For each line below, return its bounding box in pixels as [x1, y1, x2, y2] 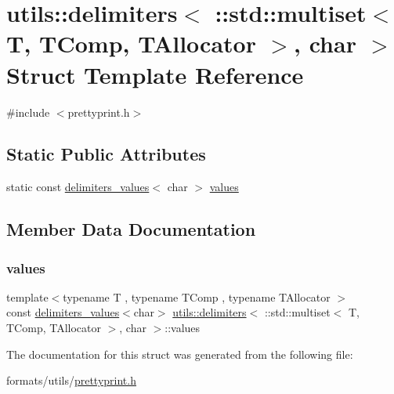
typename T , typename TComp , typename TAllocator [63, 288, 331, 305]
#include [6, 103, 50, 120]
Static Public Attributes [6, 142, 206, 166]
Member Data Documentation [6, 217, 256, 241]
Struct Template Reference [6, 58, 304, 90]
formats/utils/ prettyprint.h [6, 372, 136, 389]
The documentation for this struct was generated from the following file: [6, 345, 353, 362]
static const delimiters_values [6, 179, 150, 195]
